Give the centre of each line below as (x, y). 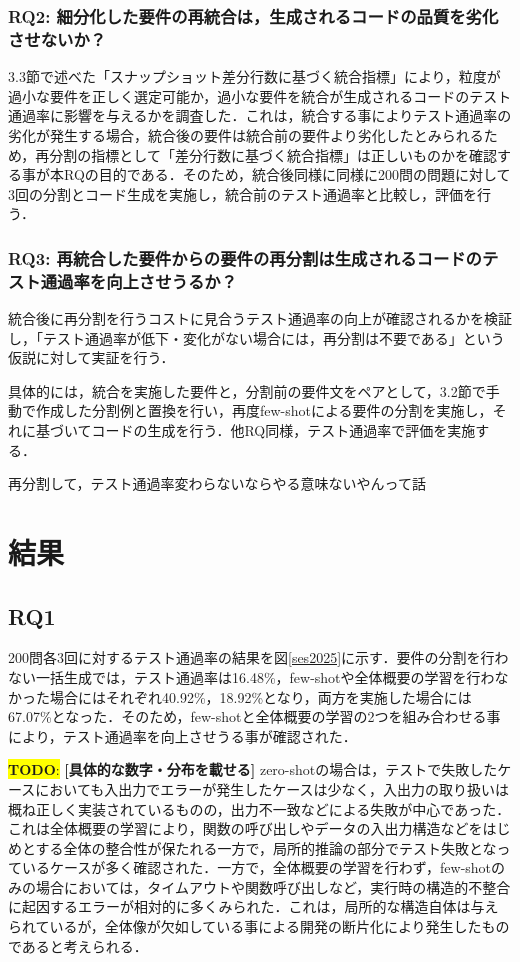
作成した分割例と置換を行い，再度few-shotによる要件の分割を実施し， (264, 410)
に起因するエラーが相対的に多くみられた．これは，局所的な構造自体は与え (253, 906)
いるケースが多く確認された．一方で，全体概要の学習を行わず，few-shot (256, 867)
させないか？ (57, 38)
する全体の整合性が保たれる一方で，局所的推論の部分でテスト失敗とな (266, 847)
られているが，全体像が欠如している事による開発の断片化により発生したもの (259, 926)
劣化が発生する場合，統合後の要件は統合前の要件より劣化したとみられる (246, 134)
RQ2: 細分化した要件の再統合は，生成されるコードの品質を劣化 (253, 15)
